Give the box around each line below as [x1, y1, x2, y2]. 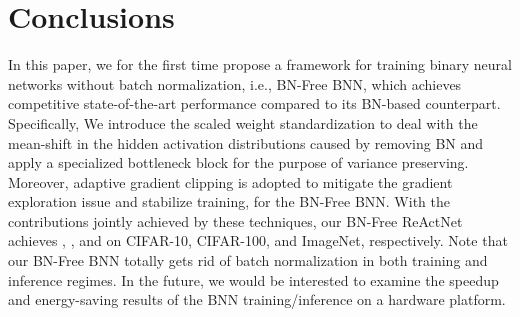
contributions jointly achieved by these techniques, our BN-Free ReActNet [8, 210, 463, 231]
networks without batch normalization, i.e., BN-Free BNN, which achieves [8, 73, 462, 94]
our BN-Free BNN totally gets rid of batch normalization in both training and [8, 250, 488, 271]
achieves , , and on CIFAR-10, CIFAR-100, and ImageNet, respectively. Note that [8, 230, 508, 251]
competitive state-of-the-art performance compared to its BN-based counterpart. [8, 93, 501, 114]
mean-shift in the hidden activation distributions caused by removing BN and [8, 132, 484, 153]
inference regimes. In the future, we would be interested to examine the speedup [8, 269, 499, 290]
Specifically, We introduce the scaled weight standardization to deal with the [8, 112, 478, 133]
